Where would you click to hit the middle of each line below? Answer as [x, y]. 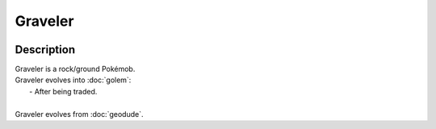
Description [45, 50]
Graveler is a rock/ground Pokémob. [75, 69]
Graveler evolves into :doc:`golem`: [73, 80]
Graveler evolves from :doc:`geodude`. [79, 114]
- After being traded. [63, 91]
